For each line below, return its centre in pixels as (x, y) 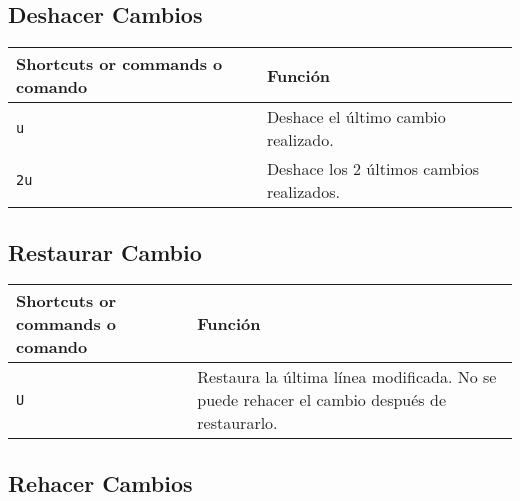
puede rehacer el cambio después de (321, 400)
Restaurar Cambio (105, 251)
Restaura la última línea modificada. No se (347, 377)
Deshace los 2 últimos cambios (372, 169)
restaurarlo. (237, 423)
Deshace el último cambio (356, 117)
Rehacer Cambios (100, 482)
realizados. (303, 192)
